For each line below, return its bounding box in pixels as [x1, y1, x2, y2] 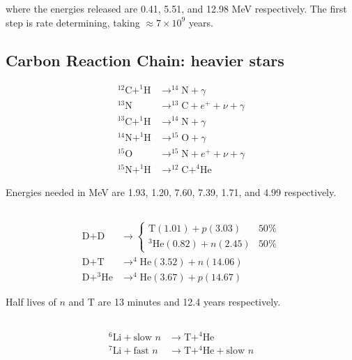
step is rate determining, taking [6, 15, 140, 29]
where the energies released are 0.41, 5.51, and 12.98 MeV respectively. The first [6, 1, 347, 15]
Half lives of [6, 294, 56, 309]
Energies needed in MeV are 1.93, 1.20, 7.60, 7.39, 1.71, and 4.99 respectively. [6, 184, 337, 199]
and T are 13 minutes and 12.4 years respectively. [68, 294, 281, 309]
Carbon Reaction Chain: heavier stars [6, 49, 284, 70]
